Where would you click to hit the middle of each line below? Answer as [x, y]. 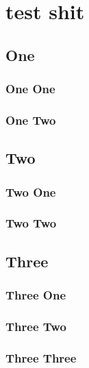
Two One [31, 192]
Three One [36, 295]
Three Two [36, 326]
